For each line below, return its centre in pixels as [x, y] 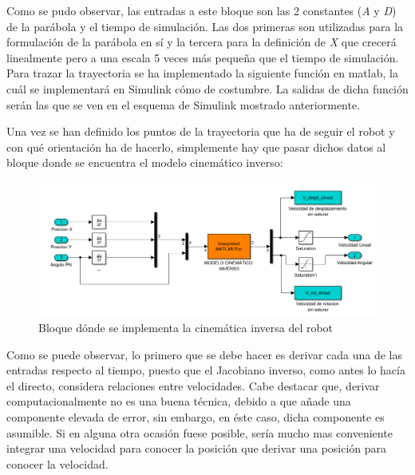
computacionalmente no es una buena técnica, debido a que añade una [179, 401]
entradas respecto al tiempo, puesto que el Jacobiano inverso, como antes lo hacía [206, 370]
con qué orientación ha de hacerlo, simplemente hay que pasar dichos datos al [196, 146]
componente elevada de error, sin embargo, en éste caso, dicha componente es [196, 417]
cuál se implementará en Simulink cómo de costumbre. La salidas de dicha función [207, 88]
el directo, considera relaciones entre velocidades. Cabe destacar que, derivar [193, 385]
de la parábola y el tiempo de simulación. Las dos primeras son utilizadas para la [205, 26]
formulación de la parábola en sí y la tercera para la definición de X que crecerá [202, 42]
